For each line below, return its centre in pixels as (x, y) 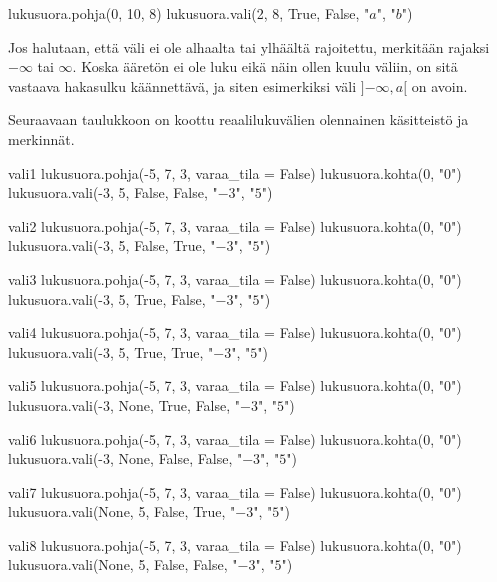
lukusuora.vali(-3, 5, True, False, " (112, 298)
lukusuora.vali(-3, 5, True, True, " (111, 351)
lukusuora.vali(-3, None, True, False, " (124, 404)
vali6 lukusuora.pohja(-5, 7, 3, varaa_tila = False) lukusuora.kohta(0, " (226, 438)
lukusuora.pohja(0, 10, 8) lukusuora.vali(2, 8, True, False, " (189, 13)
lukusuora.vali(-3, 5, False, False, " (113, 192)
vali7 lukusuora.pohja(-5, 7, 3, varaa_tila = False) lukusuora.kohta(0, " (226, 491)
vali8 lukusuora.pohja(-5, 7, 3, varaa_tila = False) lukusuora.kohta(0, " (226, 544)
